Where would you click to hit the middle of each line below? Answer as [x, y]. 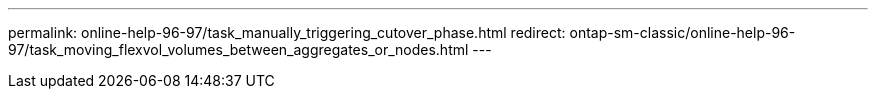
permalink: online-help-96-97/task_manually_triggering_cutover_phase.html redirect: [287, 32]
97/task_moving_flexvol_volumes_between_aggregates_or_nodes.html [238, 49]
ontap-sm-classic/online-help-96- [682, 32]
